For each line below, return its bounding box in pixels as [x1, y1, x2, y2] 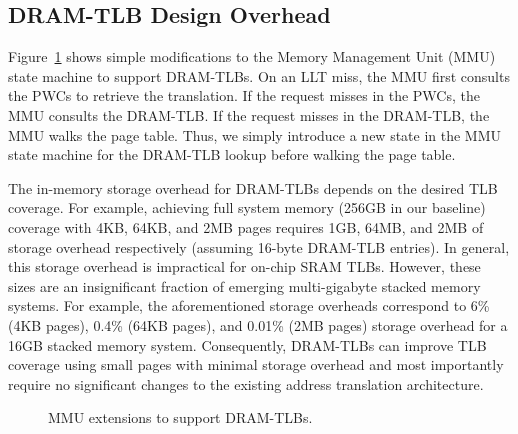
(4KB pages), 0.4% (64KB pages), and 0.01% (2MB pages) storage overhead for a [8, 314, 508, 335]
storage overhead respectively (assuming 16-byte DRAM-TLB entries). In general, [8, 236, 510, 257]
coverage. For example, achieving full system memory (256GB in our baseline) [8, 197, 486, 218]
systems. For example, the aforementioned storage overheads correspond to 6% [8, 295, 490, 316]
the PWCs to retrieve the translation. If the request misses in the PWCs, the [8, 85, 480, 106]
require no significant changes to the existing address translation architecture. [8, 373, 484, 394]
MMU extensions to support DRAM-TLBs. [48, 407, 313, 428]
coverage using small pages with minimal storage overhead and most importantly [8, 354, 504, 375]
